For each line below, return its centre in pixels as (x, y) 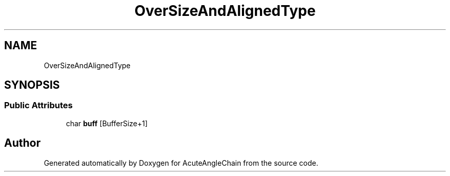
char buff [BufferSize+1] (107, 123)
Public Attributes (39, 105)
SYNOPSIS (32, 85)
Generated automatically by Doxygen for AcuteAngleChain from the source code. (181, 163)
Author (22, 143)
